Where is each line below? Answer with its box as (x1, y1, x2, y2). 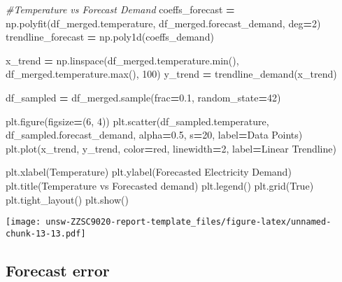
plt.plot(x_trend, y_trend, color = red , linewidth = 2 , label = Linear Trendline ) (6, 141, 336, 155)
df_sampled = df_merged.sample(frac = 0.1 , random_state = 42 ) (6, 90, 281, 104)
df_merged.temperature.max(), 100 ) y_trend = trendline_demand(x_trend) (6, 66, 337, 81)
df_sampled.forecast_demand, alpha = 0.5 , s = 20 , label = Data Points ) (6, 127, 303, 142)
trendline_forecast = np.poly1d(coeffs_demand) (6, 29, 214, 44)
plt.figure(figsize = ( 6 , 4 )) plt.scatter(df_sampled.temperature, (6, 113, 269, 128)
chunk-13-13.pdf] (6, 228, 86, 239)
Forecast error (6, 259, 110, 281)
